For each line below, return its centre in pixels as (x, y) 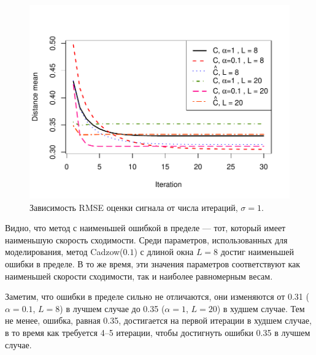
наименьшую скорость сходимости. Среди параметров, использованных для (146, 239)
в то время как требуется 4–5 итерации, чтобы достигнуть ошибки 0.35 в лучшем (158, 333)
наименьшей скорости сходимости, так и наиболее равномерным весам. (139, 276)
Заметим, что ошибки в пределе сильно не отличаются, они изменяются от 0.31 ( (157, 296)
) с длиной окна (164, 252)
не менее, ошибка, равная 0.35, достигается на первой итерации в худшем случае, (158, 320)
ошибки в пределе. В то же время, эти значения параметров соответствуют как (153, 264)
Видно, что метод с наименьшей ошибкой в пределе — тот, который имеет (145, 228)
